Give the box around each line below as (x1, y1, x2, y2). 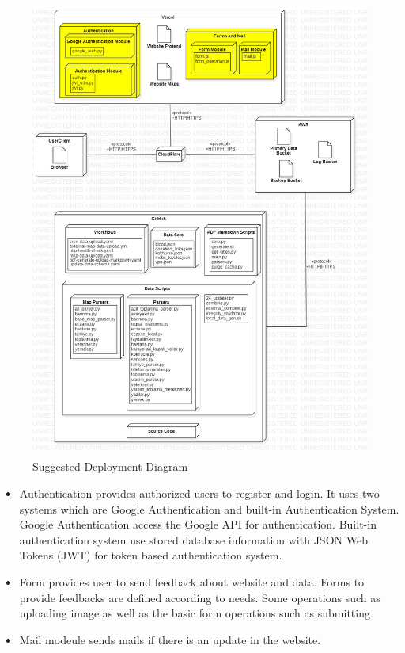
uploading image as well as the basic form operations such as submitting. (19, 605, 373, 621)
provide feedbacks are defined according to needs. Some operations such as (19, 589, 380, 605)
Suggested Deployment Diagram (32, 458, 188, 475)
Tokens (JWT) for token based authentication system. (19, 547, 282, 563)
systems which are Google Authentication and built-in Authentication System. (19, 500, 399, 517)
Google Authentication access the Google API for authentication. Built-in (19, 516, 377, 533)
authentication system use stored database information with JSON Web (19, 531, 368, 548)
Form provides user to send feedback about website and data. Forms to (19, 573, 365, 590)
